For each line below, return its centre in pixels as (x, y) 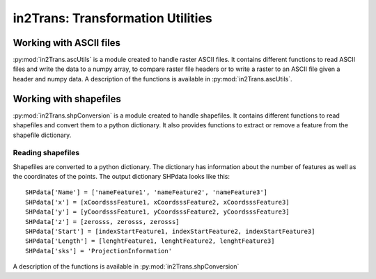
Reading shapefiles (46, 153)
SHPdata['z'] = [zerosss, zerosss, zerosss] (103, 222)
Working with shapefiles (67, 98)
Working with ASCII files (67, 43)
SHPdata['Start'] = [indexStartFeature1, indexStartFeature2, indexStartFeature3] (170, 232)
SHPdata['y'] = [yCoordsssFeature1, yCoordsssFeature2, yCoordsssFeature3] (157, 212)
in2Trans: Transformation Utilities (112, 18)
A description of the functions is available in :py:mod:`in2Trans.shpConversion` (126, 266)
